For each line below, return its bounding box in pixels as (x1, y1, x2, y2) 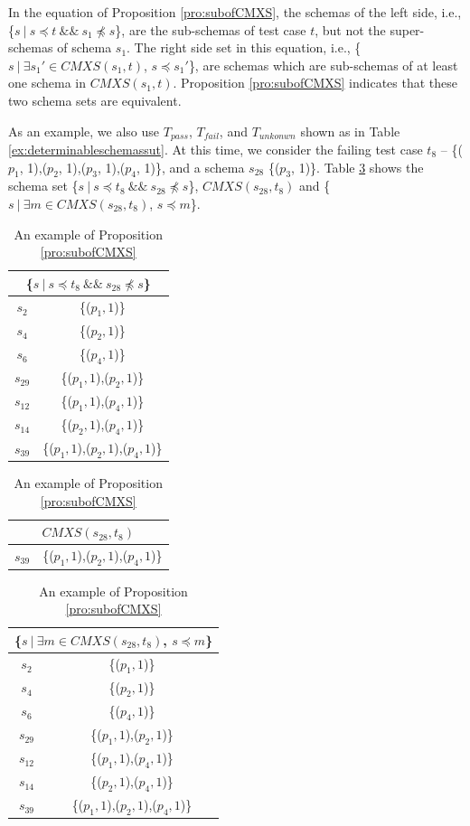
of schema (57, 38, 112, 57)
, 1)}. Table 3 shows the (291, 157, 424, 176)
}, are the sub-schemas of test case (115, 20, 306, 39)
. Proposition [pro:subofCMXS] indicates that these (173, 73, 457, 92)
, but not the (315, 20, 386, 39)
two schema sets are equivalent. (8, 90, 182, 109)
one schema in (8, 73, 87, 92)
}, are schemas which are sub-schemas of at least (188, 55, 458, 74)
